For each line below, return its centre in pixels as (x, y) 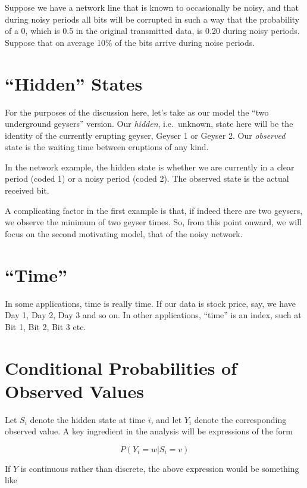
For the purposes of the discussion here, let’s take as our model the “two (137, 112)
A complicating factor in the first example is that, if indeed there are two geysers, (154, 210)
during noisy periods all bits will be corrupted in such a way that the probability (152, 19)
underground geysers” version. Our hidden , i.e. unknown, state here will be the (149, 124)
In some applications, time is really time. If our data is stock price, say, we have (150, 303)
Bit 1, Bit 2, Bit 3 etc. (46, 326)
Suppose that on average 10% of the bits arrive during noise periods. (130, 42)
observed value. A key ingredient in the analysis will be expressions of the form (149, 431)
